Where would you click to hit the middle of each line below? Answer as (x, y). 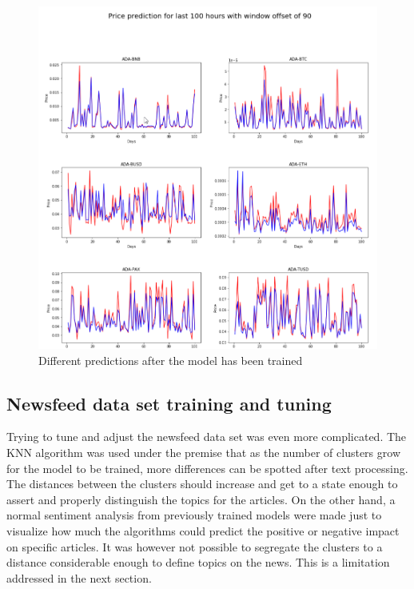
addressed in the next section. (79, 577)
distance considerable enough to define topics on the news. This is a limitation (198, 562)
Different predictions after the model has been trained (171, 360)
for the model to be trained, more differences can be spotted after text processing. (207, 468)
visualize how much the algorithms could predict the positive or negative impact (203, 531)
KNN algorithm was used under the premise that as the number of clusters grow (203, 453)
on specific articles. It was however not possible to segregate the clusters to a (195, 546)
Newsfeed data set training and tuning (169, 403)
